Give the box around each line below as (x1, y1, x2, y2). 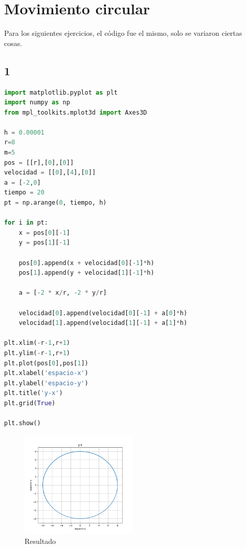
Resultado (25, 536, 56, 546)
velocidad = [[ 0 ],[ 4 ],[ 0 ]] (4, 169, 96, 177)
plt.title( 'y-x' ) (4, 389, 63, 397)
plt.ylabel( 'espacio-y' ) (4, 379, 88, 387)
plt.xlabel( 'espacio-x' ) (4, 369, 88, 377)
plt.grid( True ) (4, 399, 56, 407)
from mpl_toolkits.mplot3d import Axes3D (4, 108, 147, 116)
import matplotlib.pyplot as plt (4, 89, 118, 96)
